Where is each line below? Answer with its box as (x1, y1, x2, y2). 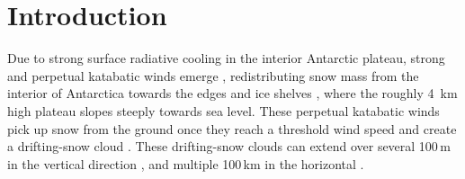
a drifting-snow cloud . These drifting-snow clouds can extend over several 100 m (7, 137, 451, 156)
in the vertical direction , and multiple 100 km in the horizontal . (7, 154, 364, 173)
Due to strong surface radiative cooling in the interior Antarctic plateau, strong (7, 49, 445, 67)
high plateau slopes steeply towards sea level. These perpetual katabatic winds (7, 101, 440, 120)
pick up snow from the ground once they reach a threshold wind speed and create (7, 119, 457, 138)
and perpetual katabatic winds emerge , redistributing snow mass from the (7, 66, 419, 85)
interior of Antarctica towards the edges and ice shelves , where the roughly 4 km (7, 84, 458, 103)
